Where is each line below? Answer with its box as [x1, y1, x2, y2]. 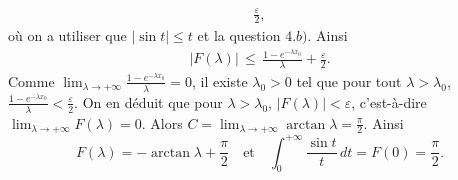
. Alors [141, 112, 183, 133]
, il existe [191, 70, 248, 91]
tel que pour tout [296, 70, 402, 91]
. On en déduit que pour [74, 91, 223, 112]
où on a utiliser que [8, 25, 127, 46]
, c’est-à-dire [351, 91, 427, 112]
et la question [197, 25, 281, 46]
